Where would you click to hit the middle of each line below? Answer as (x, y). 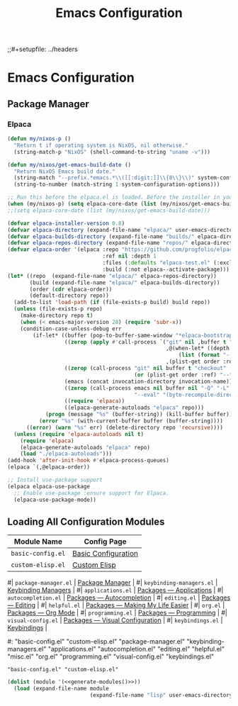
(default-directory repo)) (69, 296)
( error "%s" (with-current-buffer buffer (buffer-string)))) (131, 421)
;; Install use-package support (55, 480)
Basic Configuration (105, 554)
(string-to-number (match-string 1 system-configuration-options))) (117, 185)
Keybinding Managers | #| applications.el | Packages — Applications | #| (115, 590)
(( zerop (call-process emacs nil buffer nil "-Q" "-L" (147, 388)
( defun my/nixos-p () (39, 139)
